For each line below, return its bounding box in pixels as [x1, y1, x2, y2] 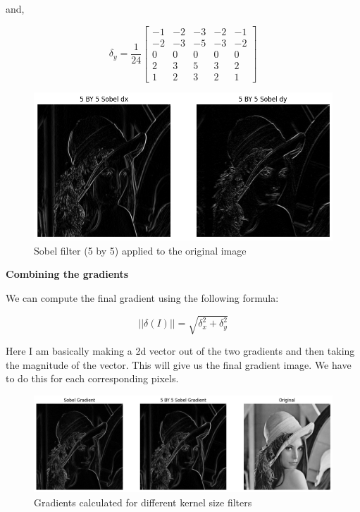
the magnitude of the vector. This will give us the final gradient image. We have [6, 357, 352, 372]
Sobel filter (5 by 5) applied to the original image [34, 243, 247, 257]
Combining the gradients [6, 267, 129, 281]
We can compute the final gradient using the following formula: [6, 290, 279, 305]
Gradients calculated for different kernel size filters [34, 494, 252, 509]
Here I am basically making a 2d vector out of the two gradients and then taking [6, 343, 355, 358]
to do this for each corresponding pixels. [6, 371, 179, 386]
